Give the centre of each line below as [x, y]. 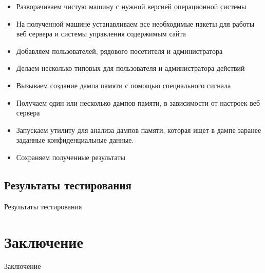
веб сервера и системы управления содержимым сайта [101, 34]
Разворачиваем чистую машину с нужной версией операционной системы [131, 6]
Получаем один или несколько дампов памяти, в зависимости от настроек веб [138, 102]
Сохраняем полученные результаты [71, 157]
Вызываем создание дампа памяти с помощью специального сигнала [124, 85]
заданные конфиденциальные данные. [75, 140]
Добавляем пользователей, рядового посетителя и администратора [119, 51]
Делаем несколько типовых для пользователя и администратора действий [130, 68]
